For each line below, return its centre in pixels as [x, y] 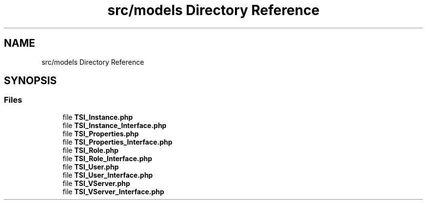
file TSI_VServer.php [96, 183]
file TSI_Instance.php [98, 117]
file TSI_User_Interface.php [108, 175]
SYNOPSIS [30, 81]
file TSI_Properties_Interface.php [117, 142]
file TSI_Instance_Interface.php [115, 125]
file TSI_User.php [91, 167]
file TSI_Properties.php [101, 133]
